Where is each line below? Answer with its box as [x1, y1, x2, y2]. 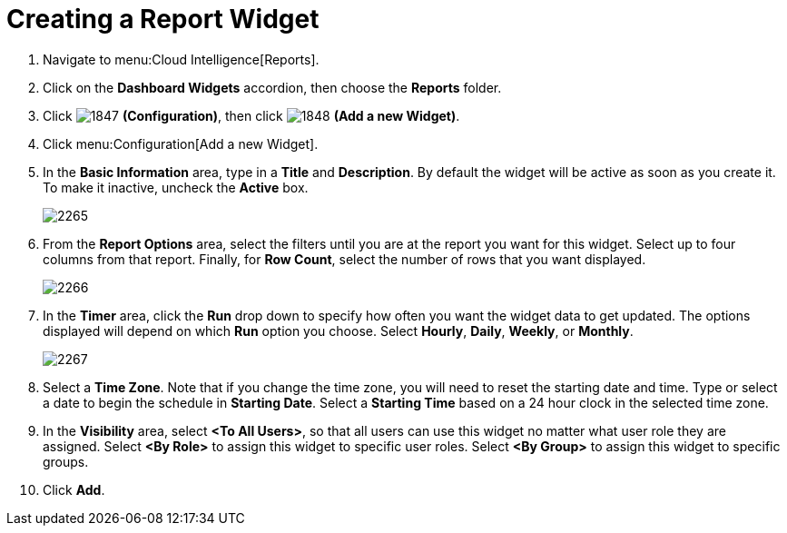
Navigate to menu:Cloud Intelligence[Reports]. [43, 51, 320, 67]
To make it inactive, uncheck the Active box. [43, 179, 309, 195]
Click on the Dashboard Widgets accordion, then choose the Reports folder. [43, 79, 502, 95]
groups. [43, 453, 89, 469]
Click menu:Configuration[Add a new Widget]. [43, 135, 319, 152]
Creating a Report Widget [6, 4, 320, 35]
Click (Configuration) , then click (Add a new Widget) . [43, 107, 460, 123]
